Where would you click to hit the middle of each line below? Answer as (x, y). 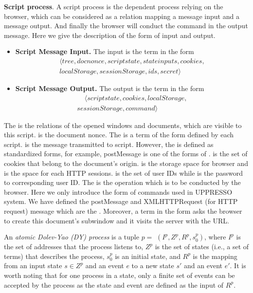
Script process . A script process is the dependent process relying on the (114, 6)
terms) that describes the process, (54, 256)
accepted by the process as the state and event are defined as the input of (114, 284)
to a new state (153, 266)
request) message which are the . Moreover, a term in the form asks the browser (123, 211)
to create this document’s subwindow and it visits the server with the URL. (117, 220)
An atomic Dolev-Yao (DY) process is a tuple (72, 237)
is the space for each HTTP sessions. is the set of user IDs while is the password (124, 173)
